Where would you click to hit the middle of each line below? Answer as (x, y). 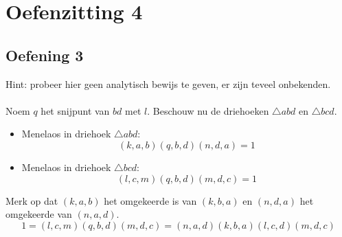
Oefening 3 (45, 55)
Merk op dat (32, 200)
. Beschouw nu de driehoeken (208, 110)
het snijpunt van (75, 110)
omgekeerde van (39, 214)
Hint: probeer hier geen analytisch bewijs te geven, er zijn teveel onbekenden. (168, 83)
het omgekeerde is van (150, 200)
